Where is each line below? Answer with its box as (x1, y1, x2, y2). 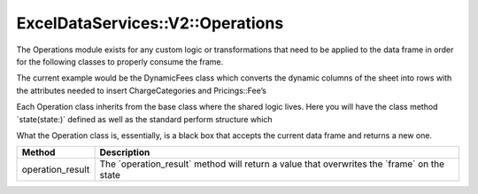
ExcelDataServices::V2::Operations (16, 13, 284, 33)
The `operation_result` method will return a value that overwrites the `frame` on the (99, 158, 445, 170)
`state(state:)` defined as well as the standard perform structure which (16, 113, 274, 124)
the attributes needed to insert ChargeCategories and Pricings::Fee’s (16, 85, 267, 96)
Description (99, 146, 150, 159)
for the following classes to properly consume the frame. (16, 56, 224, 66)
